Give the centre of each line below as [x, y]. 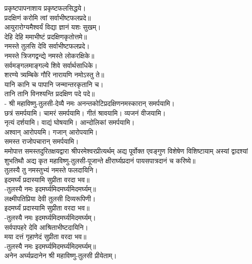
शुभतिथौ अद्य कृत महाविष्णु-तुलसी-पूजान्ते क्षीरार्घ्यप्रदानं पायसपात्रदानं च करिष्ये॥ [100, 160]
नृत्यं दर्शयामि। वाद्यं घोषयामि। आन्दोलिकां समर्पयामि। [70, 122]
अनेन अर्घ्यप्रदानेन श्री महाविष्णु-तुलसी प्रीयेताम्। [61, 255]
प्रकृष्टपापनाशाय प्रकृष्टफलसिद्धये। [45, 8]
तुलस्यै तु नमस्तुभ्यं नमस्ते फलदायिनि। [51, 170]
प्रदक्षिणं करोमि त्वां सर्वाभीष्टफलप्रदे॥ [48, 17]
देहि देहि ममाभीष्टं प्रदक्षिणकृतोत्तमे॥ [46, 36]
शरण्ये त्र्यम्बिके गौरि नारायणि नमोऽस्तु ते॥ [54, 75]
